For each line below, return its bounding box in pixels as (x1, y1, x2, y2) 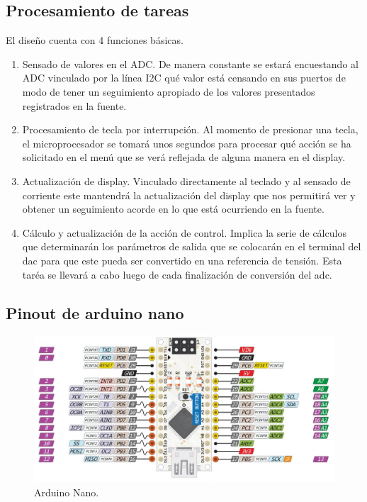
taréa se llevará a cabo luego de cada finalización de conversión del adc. (22, 267, 332, 281)
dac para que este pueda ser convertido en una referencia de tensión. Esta (22, 252, 342, 267)
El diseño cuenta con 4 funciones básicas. (6, 33, 183, 48)
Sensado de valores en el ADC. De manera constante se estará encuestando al (22, 56, 358, 71)
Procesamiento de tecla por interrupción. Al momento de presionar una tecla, (22, 122, 358, 137)
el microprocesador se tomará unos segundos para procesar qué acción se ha (22, 135, 351, 150)
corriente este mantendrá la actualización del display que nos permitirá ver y (22, 187, 356, 202)
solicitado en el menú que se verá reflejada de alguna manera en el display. (22, 150, 346, 164)
